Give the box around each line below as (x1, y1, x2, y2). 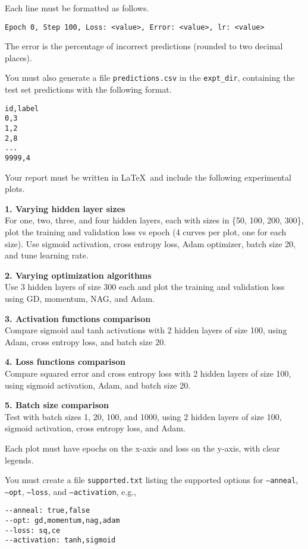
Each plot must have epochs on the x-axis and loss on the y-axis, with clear (5, 441, 280, 454)
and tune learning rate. (5, 249, 89, 261)
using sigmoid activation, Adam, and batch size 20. (5, 378, 191, 391)
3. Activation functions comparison (5, 312, 151, 324)
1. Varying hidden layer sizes (5, 202, 125, 214)
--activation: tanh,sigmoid (5, 536, 116, 545)
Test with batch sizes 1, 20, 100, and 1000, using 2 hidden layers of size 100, (5, 410, 282, 422)
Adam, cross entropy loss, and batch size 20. (5, 335, 166, 348)
